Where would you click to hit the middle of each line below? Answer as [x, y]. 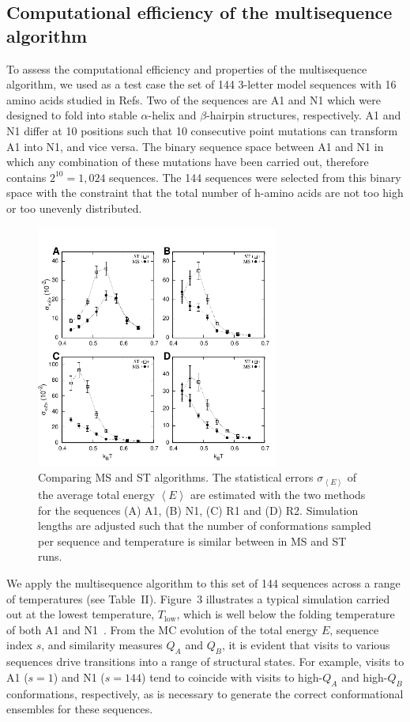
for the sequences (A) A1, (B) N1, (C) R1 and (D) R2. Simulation [198, 510]
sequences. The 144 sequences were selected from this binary [255, 177]
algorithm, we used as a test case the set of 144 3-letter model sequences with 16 [201, 84]
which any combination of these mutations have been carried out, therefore [188, 162]
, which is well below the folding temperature [286, 614]
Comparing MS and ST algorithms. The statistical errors [176, 477]
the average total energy [96, 494]
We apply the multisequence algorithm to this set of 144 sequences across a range [203, 582]
